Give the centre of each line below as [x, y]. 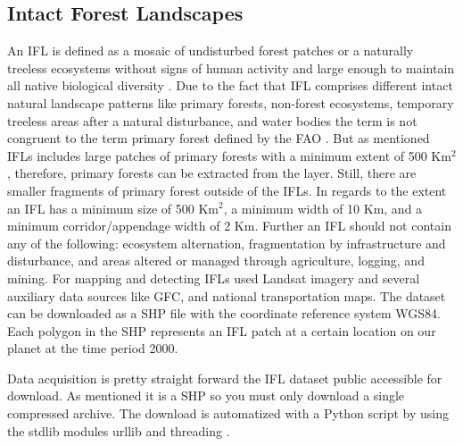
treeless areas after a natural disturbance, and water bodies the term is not [212, 120]
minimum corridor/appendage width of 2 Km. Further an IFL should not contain [229, 226]
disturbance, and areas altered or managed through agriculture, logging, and [216, 261]
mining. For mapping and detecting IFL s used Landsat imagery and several [214, 278]
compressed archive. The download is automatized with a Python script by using [228, 413]
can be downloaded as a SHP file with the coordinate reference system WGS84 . [224, 313]
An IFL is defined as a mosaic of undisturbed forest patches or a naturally [211, 50]
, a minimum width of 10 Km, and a [323, 208]
